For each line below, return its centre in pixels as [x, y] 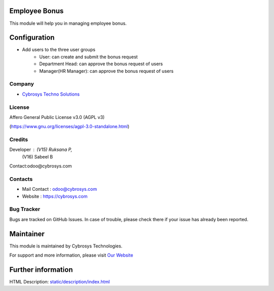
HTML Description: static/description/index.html [60, 282]
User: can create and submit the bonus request [89, 57]
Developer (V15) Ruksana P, [41, 150]
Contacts [21, 179]
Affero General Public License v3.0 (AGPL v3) [57, 117]
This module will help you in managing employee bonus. [68, 23]
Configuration [32, 38]
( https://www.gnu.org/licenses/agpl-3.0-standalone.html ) [69, 127]
